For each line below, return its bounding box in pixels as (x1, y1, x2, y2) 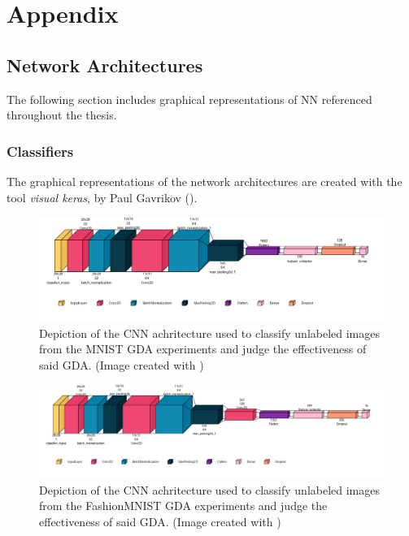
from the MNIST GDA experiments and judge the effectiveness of (39, 340, 367, 357)
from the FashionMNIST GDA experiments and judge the (39, 497, 328, 514)
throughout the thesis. (7, 106, 117, 123)
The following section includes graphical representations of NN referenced (7, 90, 372, 107)
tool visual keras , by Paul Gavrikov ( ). (7, 188, 198, 205)
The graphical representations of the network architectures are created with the (7, 172, 402, 189)
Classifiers (7, 140, 74, 161)
